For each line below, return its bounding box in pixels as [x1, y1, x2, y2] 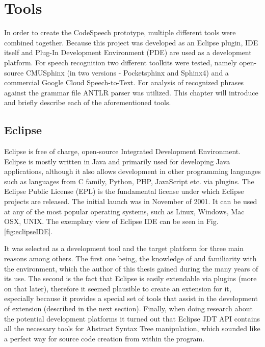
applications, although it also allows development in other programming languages [4, 166, 261, 177]
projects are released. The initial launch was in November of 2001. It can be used [4, 196, 257, 207]
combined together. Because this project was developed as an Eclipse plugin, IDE [4, 37, 258, 47]
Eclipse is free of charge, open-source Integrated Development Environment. [4, 146, 241, 157]
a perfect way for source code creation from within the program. [4, 333, 205, 343]
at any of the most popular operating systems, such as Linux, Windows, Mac [4, 206, 245, 216]
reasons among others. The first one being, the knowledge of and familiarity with [4, 253, 257, 264]
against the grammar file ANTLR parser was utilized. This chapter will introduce [4, 87, 258, 97]
